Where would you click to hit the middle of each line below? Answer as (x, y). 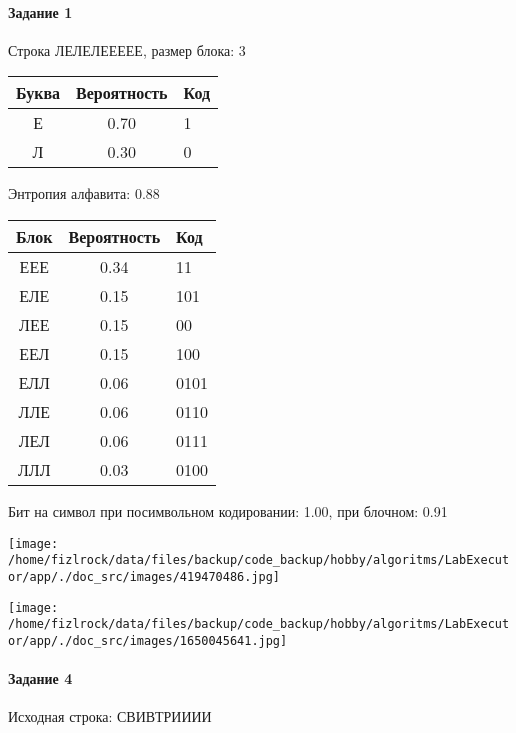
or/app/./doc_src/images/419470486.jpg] (144, 576)
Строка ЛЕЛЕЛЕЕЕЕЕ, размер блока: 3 (127, 49)
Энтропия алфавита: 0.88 (84, 193)
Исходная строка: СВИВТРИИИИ (110, 716)
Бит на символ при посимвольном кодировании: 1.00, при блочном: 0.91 (228, 510)
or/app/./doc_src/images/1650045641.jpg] (148, 640)
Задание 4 (40, 678)
